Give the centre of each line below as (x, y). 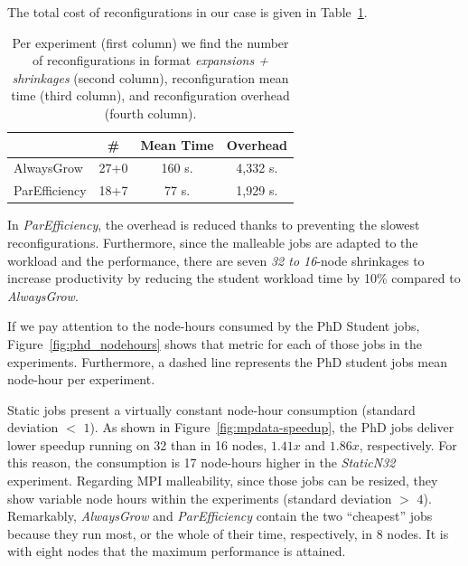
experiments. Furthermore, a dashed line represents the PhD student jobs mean (228, 361)
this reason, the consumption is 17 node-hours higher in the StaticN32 (201, 462)
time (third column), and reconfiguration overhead (150, 95)
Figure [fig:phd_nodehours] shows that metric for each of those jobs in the (215, 343)
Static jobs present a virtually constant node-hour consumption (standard (211, 409)
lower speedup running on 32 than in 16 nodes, (137, 444)
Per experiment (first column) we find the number (150, 42)
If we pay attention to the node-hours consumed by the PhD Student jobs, (214, 326)
